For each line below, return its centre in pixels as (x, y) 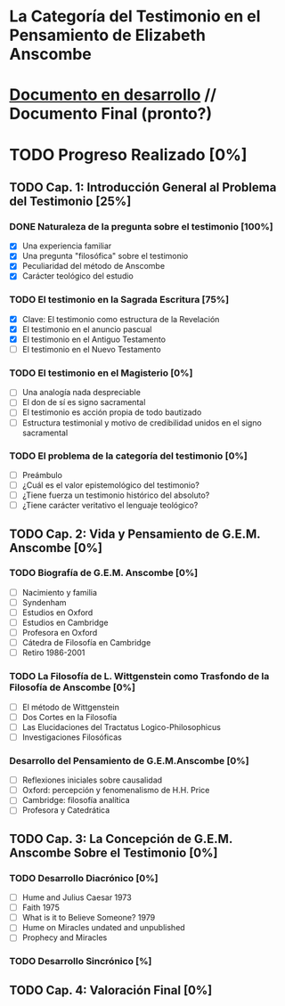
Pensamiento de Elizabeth (108, 35)
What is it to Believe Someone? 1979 (89, 918)
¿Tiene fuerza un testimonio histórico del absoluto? (116, 495)
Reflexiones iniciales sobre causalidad (92, 780)
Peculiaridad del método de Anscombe (94, 266)
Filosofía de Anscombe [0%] (73, 687)
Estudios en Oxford (57, 613)
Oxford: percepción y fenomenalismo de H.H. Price (116, 791)
